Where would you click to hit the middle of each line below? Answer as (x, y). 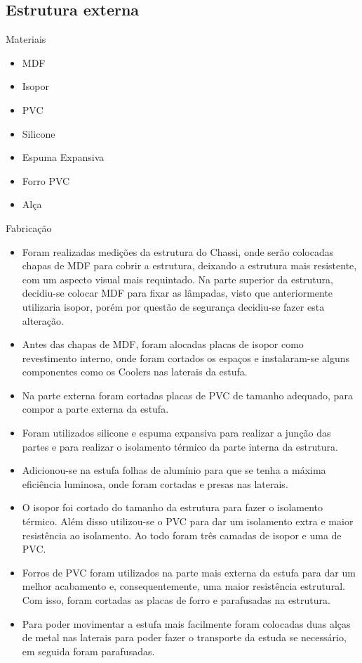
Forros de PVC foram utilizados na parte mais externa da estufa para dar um (189, 572)
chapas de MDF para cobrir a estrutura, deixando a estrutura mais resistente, (189, 265)
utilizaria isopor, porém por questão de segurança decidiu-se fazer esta (173, 306)
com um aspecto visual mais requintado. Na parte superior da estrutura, (177, 279)
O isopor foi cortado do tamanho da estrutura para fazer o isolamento (173, 507)
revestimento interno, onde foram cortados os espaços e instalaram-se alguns (186, 358)
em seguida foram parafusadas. (88, 651)
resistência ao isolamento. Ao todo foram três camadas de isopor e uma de (182, 535)
